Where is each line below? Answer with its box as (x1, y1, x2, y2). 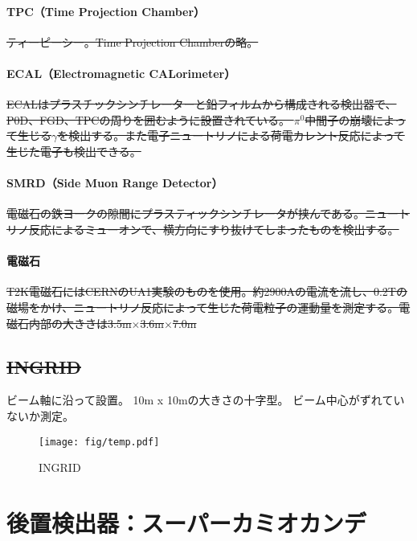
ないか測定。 (6, 407, 74, 424)
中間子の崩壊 (305, 111, 373, 128)
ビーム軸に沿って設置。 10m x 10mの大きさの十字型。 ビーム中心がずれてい (6, 391, 405, 408)
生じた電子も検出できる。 (6, 142, 141, 159)
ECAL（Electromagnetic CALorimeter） (6, 64, 236, 81)
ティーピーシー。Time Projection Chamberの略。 (6, 33, 259, 50)
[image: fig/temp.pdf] (39, 436, 160, 448)
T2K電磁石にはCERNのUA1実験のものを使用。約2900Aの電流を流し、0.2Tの (6, 283, 407, 300)
